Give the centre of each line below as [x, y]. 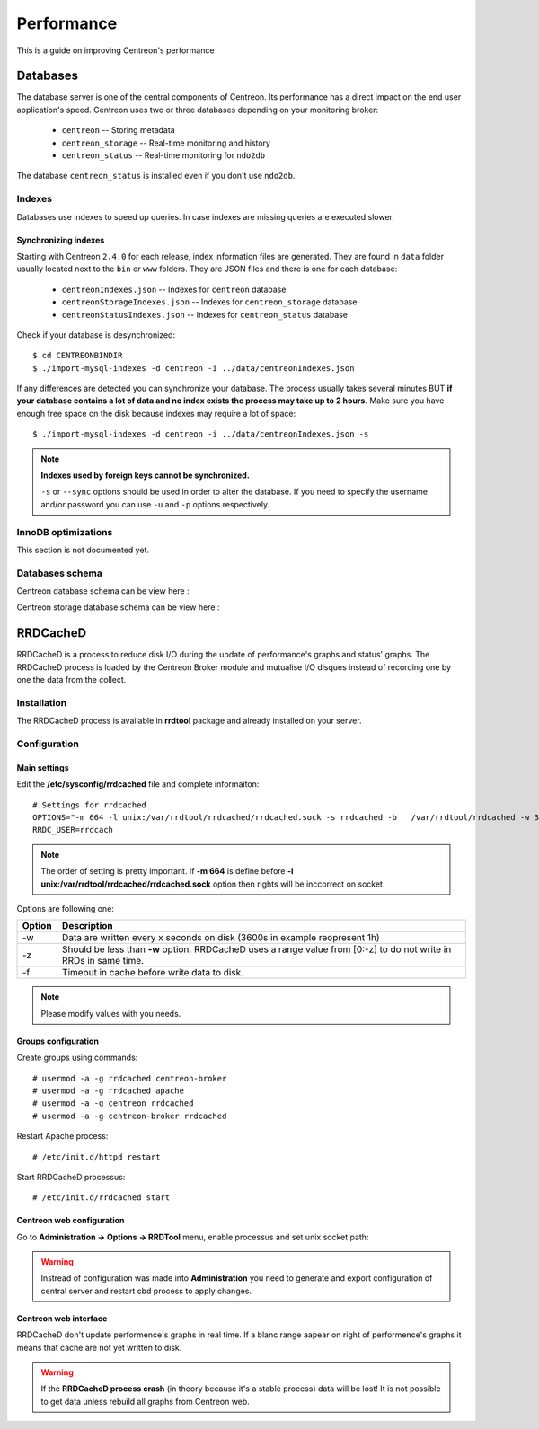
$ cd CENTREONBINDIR [78, 356]
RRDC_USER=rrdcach [73, 830]
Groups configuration [57, 1041]
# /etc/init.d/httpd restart [97, 1157]
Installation [42, 702]
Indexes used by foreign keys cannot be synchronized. [146, 475]
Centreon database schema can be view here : [103, 591]
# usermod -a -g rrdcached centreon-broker [130, 1078]
